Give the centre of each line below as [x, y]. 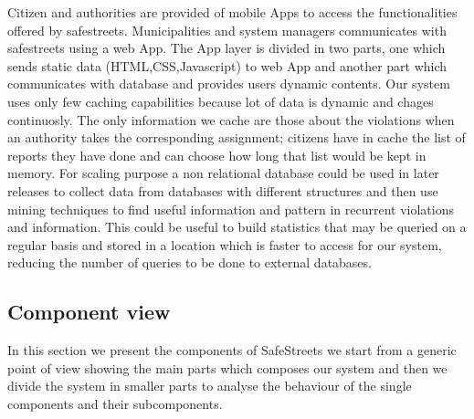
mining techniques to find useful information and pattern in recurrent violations [231, 209]
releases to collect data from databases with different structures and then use [223, 190]
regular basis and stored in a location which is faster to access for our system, [225, 244]
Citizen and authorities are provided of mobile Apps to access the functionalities [232, 12]
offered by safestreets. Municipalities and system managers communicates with [227, 30]
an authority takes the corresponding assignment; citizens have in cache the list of [237, 137]
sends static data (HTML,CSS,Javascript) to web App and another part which [227, 65]
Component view [89, 312]
